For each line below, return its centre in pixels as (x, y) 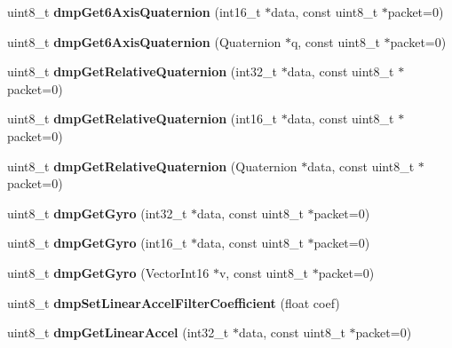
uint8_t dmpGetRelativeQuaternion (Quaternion (152, 166)
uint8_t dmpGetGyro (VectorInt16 (108, 272)
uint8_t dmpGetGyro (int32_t (97, 213)
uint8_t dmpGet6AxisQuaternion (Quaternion (144, 41)
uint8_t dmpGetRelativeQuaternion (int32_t (142, 71)
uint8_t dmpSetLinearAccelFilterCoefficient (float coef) (174, 302)
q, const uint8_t (335, 41)
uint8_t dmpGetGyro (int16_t (97, 243)
